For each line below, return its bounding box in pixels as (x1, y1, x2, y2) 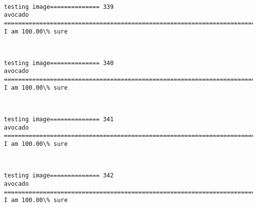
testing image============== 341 (4, 116, 114, 123)
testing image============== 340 (4, 59, 114, 67)
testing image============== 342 (4, 172, 114, 179)
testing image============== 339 (4, 3, 114, 10)
